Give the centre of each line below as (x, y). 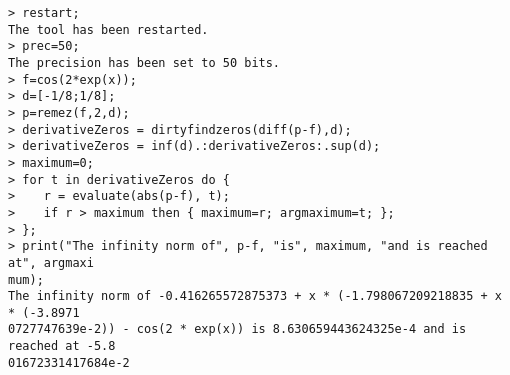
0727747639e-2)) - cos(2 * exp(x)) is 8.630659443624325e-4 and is (237, 329)
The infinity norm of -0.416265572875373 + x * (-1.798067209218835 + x (255, 296)
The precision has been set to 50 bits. (144, 62)
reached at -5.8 (62, 346)
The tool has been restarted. (108, 29)
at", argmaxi (51, 262)
